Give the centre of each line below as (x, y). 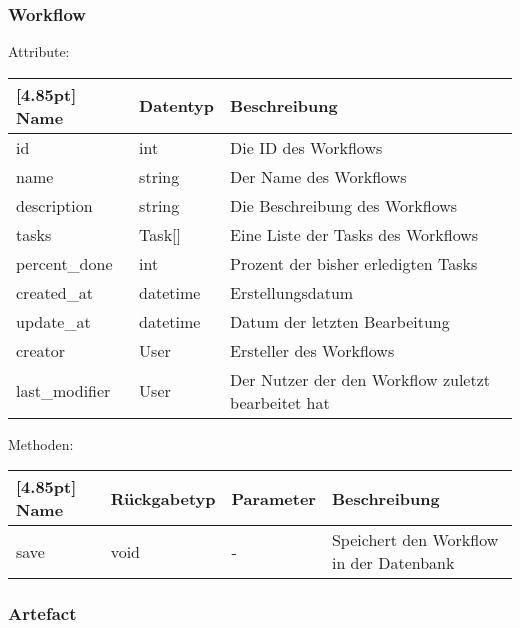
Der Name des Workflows (318, 176)
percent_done (64, 263)
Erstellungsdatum (292, 292)
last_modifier (63, 391)
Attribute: (39, 51)
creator (40, 350)
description (54, 205)
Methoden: (41, 443)
